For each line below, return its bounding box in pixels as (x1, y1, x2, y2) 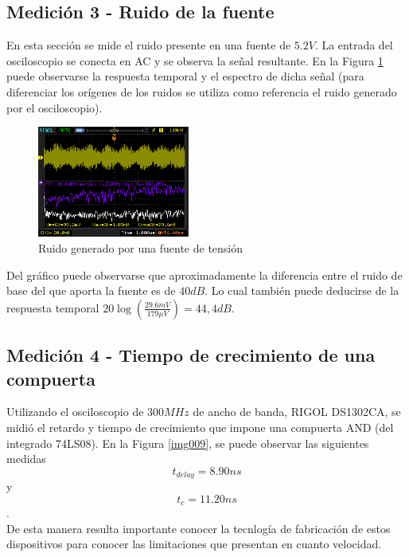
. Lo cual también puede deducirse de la (204, 282, 399, 299)
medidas (6, 450, 46, 467)
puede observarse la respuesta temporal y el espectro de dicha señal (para (6, 68, 364, 84)
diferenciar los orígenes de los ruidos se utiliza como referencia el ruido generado (6, 83, 397, 100)
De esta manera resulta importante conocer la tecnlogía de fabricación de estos (6, 520, 391, 536)
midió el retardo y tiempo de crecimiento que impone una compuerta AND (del (6, 418, 394, 435)
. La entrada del (314, 37, 393, 53)
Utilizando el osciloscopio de (6, 403, 144, 420)
